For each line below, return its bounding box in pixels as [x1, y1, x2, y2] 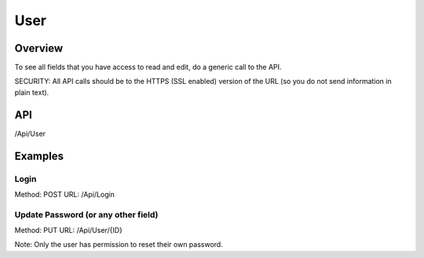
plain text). [14, 87, 49, 97]
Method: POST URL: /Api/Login [14, 189, 115, 199]
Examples [14, 149, 64, 162]
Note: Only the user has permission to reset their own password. [14, 240, 223, 249]
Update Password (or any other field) [14, 209, 159, 220]
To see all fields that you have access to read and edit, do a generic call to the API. [14, 63, 282, 72]
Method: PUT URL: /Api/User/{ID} [14, 226, 123, 235]
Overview [14, 42, 64, 55]
